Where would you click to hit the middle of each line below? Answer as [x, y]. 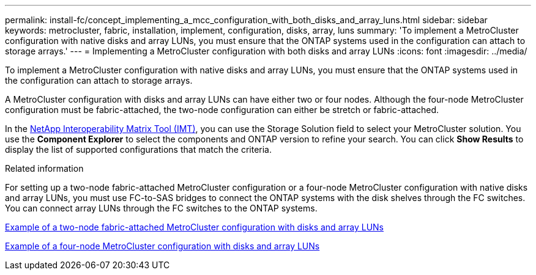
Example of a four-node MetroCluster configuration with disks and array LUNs [162, 246]
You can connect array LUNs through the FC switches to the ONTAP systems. [161, 208]
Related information [44, 168]
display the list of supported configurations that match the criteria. [139, 149]
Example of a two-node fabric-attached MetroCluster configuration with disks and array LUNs [194, 227]
